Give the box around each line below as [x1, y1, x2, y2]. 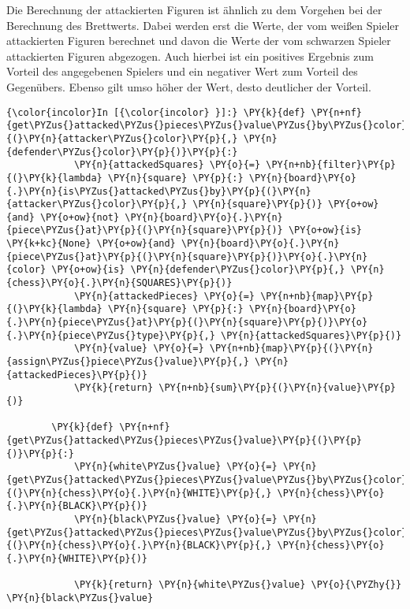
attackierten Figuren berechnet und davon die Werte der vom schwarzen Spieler [6, 32, 391, 49]
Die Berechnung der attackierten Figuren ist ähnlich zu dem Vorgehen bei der [6, 2, 382, 17]
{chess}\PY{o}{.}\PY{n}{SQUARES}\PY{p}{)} [6, 277, 233, 289]
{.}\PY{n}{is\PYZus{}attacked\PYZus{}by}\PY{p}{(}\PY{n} [6, 185, 311, 197]
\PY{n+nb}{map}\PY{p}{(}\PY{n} [209, 343, 374, 355]
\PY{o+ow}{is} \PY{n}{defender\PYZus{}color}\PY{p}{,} [51, 264, 345, 276]
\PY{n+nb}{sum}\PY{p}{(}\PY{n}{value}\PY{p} [158, 382, 396, 394]
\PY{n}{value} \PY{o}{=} [73, 343, 204, 355]
